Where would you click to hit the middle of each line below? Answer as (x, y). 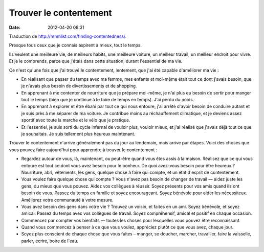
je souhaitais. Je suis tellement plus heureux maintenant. (78, 134)
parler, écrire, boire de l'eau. (50, 241)
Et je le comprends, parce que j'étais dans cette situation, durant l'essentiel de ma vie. (96, 61)
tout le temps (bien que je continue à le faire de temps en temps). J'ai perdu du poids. (108, 100)
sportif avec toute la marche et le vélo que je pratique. (76, 120)
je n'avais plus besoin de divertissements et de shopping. (79, 86)
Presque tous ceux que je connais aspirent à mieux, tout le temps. (75, 45)
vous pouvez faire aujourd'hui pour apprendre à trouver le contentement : (83, 150)
